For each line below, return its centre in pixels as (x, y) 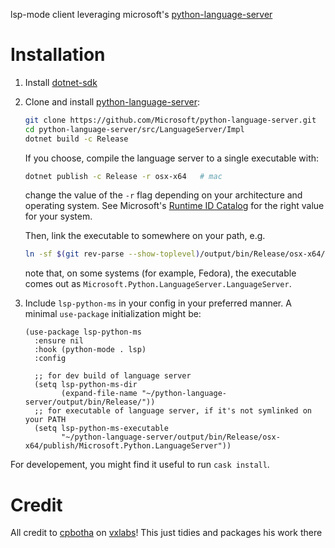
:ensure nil (59, 341)
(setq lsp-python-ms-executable (101, 429)
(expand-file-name (99, 394)
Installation (58, 55)
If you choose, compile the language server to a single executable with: (172, 158)
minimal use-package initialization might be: (113, 314)
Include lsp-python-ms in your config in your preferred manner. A (158, 303)
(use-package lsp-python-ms (83, 332)
